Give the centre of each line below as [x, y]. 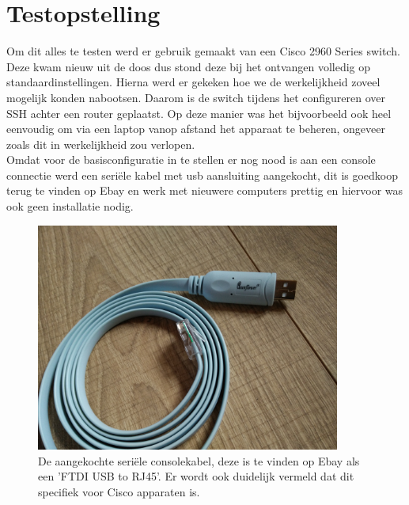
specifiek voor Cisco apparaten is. [119, 491]
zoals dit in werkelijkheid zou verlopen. [101, 144]
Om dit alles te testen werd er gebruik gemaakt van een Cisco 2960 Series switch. [203, 51]
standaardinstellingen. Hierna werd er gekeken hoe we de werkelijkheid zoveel [193, 82]
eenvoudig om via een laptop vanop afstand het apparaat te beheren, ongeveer [196, 129]
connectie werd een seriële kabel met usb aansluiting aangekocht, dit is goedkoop [203, 175]
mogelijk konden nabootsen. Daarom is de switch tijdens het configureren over [196, 97]
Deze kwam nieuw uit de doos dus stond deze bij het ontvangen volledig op [189, 66]
